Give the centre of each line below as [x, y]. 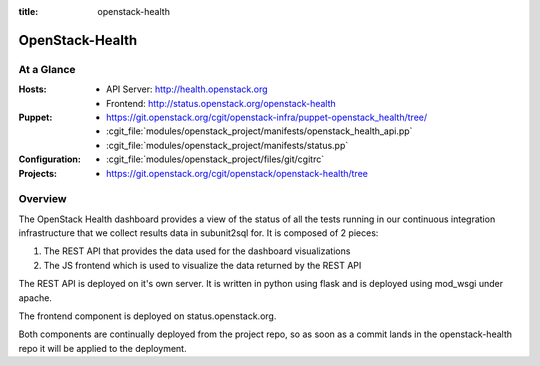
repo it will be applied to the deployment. [102, 348]
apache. [35, 297]
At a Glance [47, 69]
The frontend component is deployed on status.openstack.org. [147, 316]
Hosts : [32, 89]
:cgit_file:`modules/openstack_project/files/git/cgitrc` [215, 159]
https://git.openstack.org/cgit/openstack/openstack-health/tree [237, 173]
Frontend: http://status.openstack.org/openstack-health [221, 103]
